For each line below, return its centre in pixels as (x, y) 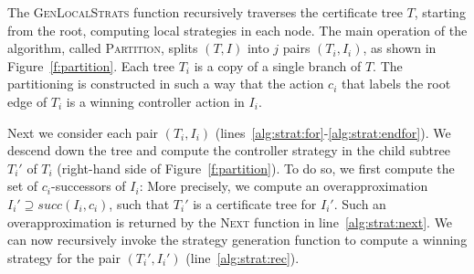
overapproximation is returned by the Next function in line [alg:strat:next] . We (230, 221)
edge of (27, 101)
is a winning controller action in (155, 101)
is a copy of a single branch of (278, 65)
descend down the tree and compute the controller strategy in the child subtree (229, 150)
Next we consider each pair (83, 132)
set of (23, 186)
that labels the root (396, 84)
